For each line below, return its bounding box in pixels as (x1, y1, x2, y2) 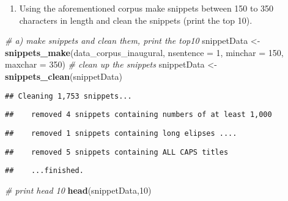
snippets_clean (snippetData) (5, 69, 122, 82)
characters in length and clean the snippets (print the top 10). (19, 13, 253, 26)
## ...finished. (5, 166, 84, 175)
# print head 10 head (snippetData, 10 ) (5, 183, 152, 196)
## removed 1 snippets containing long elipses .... (5, 129, 237, 138)
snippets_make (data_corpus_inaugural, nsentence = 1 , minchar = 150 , (5, 46, 284, 58)
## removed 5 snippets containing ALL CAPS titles (5, 147, 229, 157)
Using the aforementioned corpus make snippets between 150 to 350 (19, 2, 274, 14)
